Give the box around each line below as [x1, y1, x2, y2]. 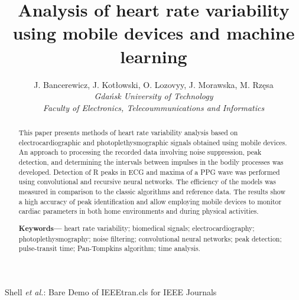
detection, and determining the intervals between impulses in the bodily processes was [18, 157, 284, 167]
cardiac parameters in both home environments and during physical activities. [18, 206, 259, 216]
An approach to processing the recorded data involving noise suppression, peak [18, 147, 262, 157]
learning [120, 44, 187, 68]
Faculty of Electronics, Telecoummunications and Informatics [43, 101, 265, 113]
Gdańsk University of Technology [94, 90, 213, 102]
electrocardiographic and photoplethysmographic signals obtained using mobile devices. [18, 137, 287, 147]
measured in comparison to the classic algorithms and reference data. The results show [18, 187, 285, 197]
